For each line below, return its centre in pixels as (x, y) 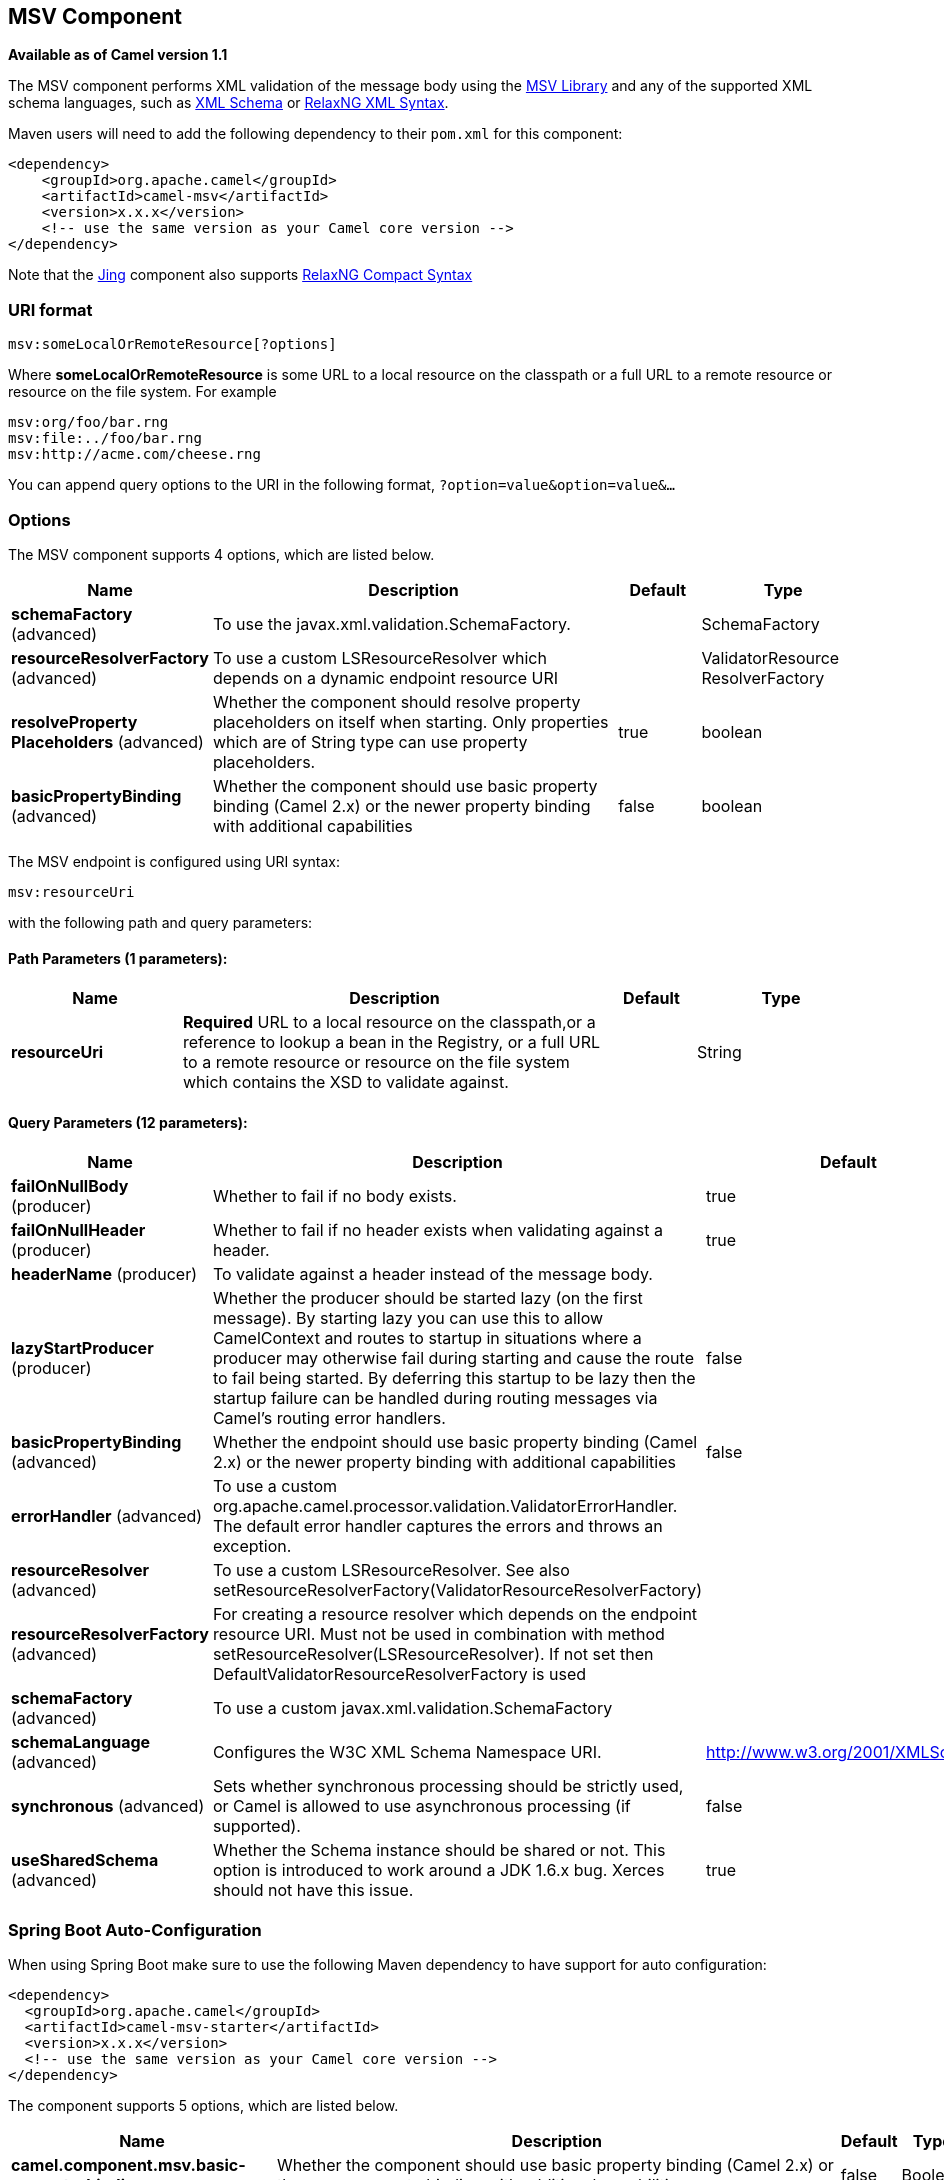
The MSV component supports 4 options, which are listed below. (221, 554)
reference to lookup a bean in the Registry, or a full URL (392, 1042)
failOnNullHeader (78, 1230)
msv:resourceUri (71, 891)
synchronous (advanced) (108, 1806)
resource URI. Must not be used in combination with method (438, 1634)
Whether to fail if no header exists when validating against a (437, 1230)
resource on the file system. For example (142, 392)
